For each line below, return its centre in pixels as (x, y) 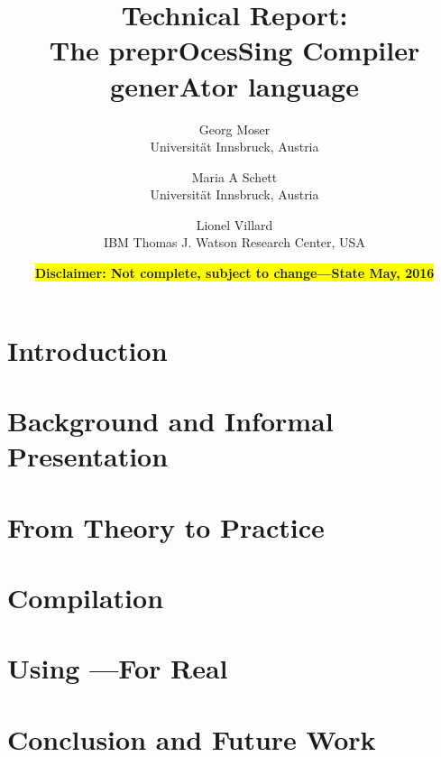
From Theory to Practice (166, 526)
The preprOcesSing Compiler (234, 50)
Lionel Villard (234, 224)
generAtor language (234, 85)
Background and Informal (170, 421)
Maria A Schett (234, 176)
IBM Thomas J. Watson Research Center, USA (234, 242)
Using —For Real (118, 668)
